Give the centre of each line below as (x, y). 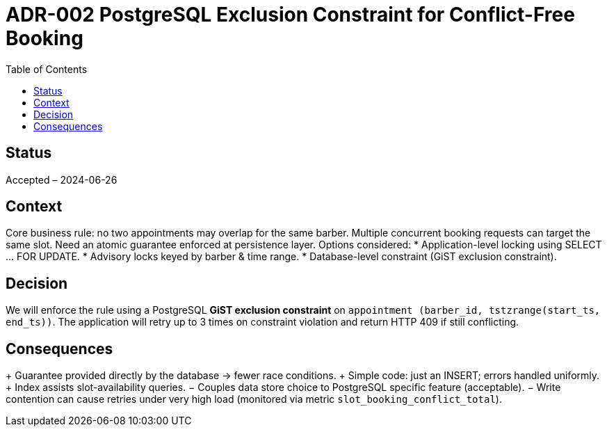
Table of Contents (47, 69)
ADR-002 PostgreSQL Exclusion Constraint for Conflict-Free (290, 15)
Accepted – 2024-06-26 (62, 179)
